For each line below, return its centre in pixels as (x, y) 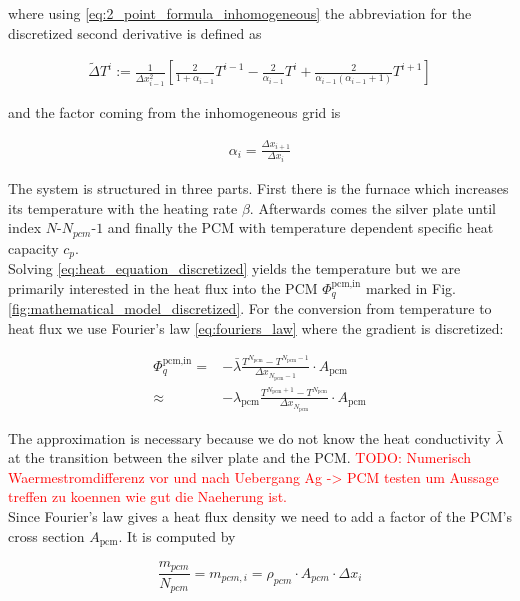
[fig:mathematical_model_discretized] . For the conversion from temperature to (250, 308)
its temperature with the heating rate (123, 207)
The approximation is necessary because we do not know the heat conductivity (249, 437)
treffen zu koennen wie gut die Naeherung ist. (147, 496)
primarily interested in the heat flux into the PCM (163, 287)
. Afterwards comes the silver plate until (372, 207)
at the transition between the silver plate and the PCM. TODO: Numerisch (240, 457)
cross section (46, 535)
